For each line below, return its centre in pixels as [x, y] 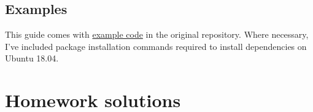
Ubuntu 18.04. [32, 58]
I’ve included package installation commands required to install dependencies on [156, 46]
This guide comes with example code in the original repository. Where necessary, [157, 34]
